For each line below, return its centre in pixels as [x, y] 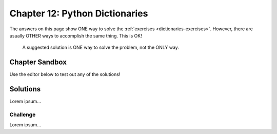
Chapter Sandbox [38, 62]
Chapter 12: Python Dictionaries [79, 13]
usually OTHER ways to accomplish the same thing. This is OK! [76, 35]
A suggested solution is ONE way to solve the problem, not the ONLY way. [101, 47]
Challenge [23, 114]
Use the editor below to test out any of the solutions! [65, 74]
